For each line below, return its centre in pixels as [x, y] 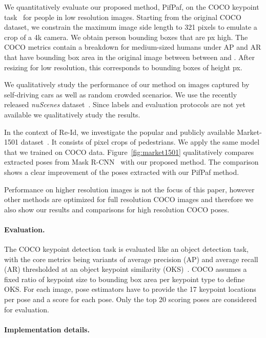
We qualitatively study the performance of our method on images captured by [127, 84]
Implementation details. [47, 329]
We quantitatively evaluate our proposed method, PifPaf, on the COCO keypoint [132, 7]
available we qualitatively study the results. [72, 114]
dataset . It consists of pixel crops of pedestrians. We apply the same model [140, 142]
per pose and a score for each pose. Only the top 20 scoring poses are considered [130, 299]
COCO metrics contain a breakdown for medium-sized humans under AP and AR [133, 47]
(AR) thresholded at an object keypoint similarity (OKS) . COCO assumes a [126, 269]
